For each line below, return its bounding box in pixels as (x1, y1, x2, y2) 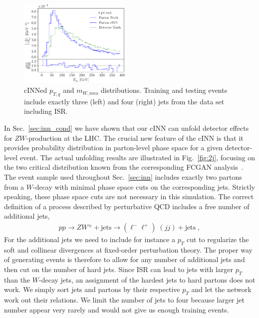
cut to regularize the (186, 234, 249, 245)
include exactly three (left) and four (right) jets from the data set (24, 96, 225, 106)
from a (4, 181, 24, 192)
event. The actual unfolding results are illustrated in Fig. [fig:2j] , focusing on (19, 152, 256, 162)
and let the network (191, 284, 252, 295)
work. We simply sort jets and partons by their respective (4, 284, 180, 295)
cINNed (24, 85, 47, 95)
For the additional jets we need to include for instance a (4, 234, 176, 245)
